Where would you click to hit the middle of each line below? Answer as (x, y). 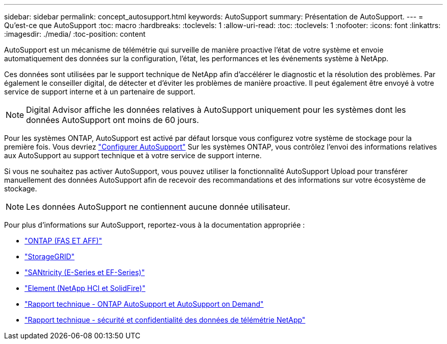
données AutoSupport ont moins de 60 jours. (113, 120)
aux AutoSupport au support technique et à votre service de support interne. (133, 155)
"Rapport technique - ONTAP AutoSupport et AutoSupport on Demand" (144, 304)
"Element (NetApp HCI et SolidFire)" (85, 288)
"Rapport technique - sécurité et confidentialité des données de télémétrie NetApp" (165, 320)
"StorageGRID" (50, 256)
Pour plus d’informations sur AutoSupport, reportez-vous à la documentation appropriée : (155, 225)
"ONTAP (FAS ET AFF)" (64, 241)
